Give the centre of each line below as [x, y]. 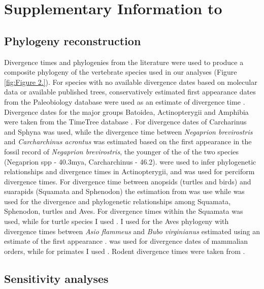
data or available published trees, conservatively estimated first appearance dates [130, 92]
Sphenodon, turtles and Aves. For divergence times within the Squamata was [124, 211]
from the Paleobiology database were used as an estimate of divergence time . [125, 101]
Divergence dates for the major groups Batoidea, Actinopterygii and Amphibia [126, 111]
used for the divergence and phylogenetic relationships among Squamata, [118, 201]
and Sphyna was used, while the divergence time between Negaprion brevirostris [128, 131]
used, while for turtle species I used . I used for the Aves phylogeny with [117, 221]
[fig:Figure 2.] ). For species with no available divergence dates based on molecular [131, 82]
